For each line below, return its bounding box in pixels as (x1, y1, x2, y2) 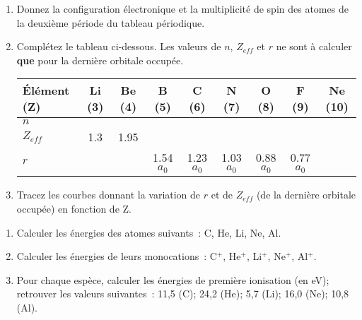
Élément (22, 82, 70, 99)
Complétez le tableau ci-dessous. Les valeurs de (16, 39, 221, 54)
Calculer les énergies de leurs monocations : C (16, 249, 217, 263)
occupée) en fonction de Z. (16, 201, 132, 215)
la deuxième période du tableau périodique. (16, 15, 205, 30)
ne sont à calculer (276, 39, 352, 54)
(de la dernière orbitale (256, 187, 356, 202)
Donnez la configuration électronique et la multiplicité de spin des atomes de (16, 1, 349, 16)
